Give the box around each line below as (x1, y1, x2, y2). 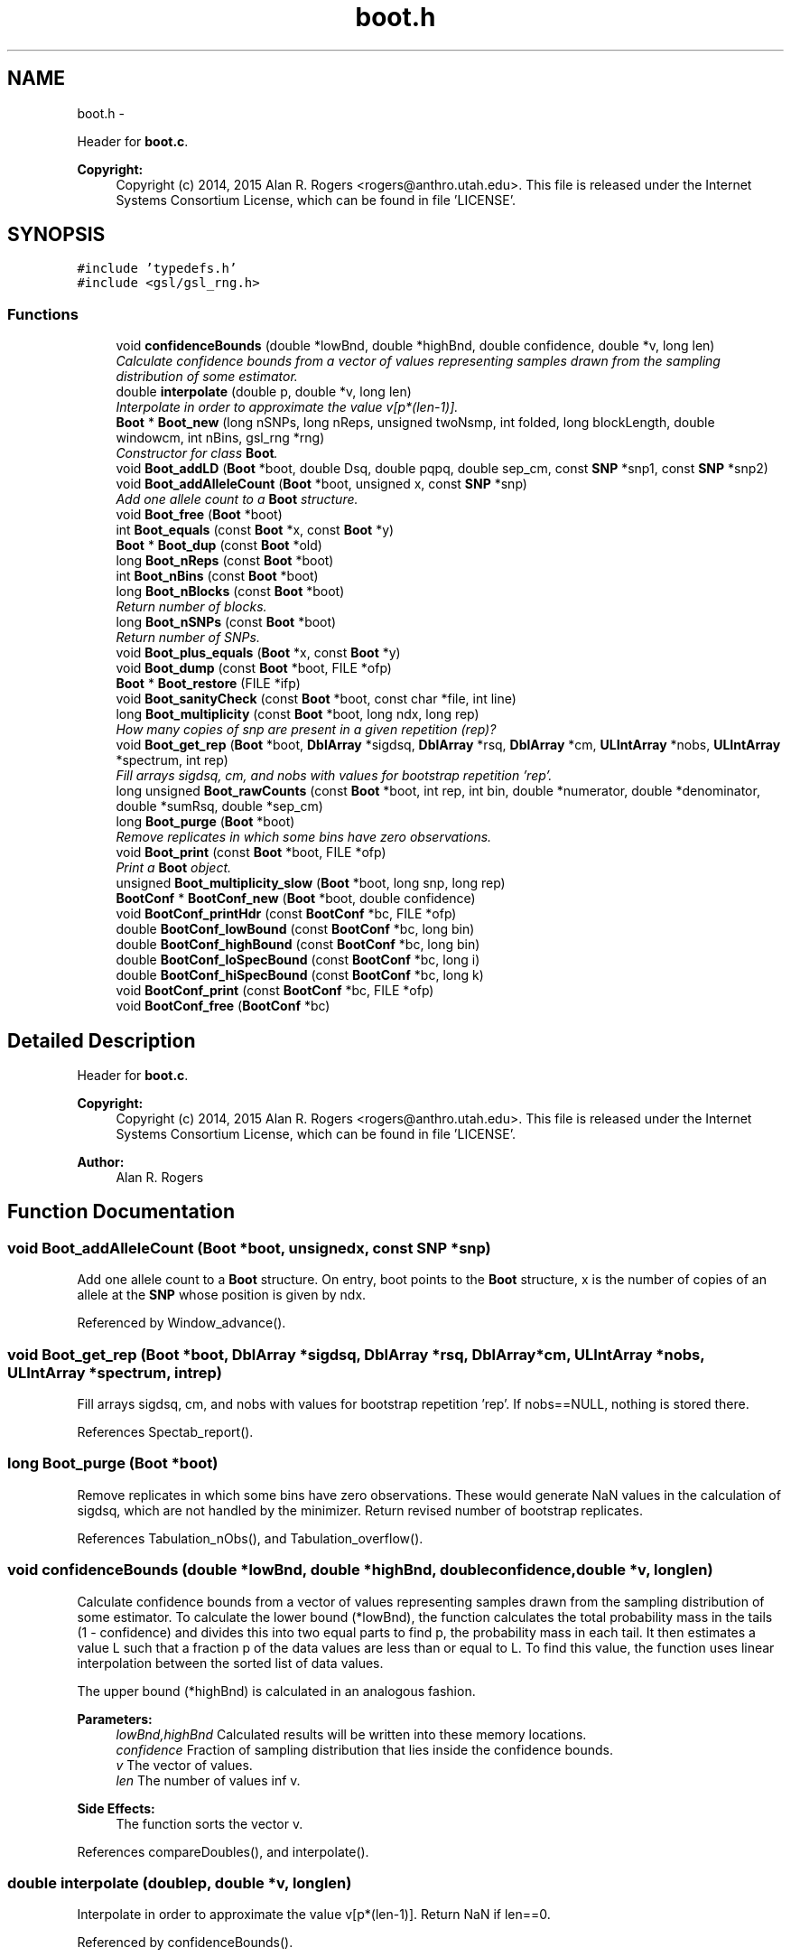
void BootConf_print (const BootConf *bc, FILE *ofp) (116, 983, 434, 999)
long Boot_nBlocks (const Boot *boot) (116, 583, 345, 600)
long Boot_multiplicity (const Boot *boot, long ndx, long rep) (116, 706, 479, 722)
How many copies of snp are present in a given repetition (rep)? (116, 722, 497, 738)
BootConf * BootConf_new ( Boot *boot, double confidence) (116, 890, 476, 907)
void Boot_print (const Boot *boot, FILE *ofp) (116, 844, 386, 861)
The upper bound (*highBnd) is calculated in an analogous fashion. (77, 1682, 476, 1699)
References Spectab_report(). (77, 1424, 254, 1440)
